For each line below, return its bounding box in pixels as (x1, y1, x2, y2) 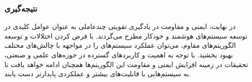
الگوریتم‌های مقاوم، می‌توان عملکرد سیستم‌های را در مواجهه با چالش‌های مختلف (4, 40, 236, 50)
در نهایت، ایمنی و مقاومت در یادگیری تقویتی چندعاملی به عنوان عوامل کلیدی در (4, 21, 236, 31)
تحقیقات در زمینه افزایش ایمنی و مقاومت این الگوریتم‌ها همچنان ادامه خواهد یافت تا (4, 59, 248, 69)
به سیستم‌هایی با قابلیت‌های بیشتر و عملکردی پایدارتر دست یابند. (4, 68, 191, 79)
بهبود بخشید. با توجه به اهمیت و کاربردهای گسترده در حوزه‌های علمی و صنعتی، (4, 50, 233, 59)
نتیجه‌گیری (4, 2, 38, 14)
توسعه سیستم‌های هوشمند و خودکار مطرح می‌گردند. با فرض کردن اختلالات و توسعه (4, 30, 248, 41)
